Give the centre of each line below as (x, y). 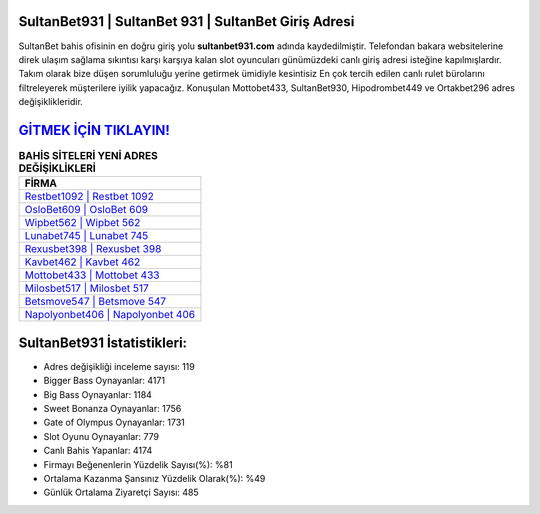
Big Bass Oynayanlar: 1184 (97, 394)
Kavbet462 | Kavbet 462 (82, 262)
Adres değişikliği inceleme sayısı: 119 (119, 366)
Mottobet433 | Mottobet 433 (92, 275)
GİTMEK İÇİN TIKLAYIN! (94, 130)
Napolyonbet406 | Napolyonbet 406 (109, 315)
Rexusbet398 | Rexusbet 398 (93, 249)
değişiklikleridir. (51, 102)
